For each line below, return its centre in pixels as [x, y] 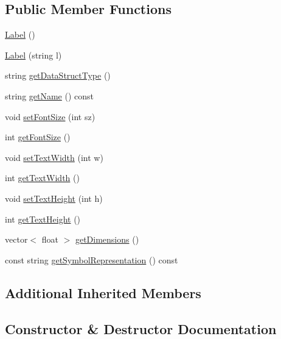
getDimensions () [107, 239]
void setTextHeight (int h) [54, 198]
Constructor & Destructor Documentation [141, 328]
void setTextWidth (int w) [54, 157]
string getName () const [50, 95]
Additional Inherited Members [103, 292]
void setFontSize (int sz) [50, 116]
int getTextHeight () [43, 219]
